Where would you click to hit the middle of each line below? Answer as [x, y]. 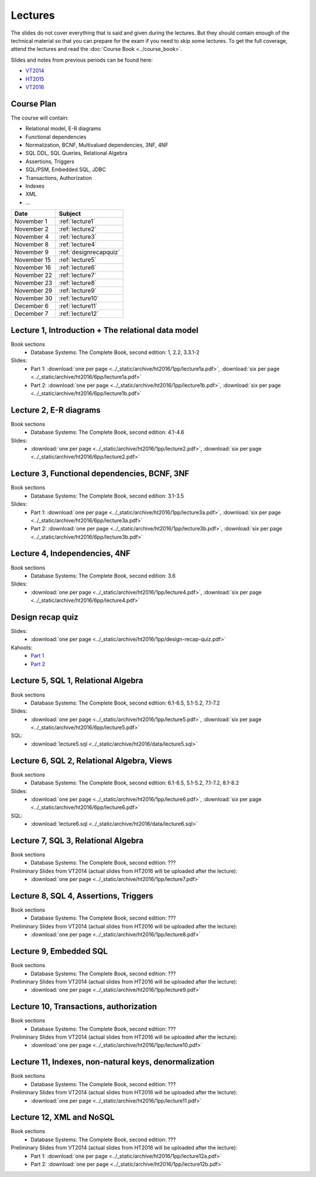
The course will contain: [40, 118]
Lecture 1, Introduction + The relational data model [105, 330]
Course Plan [34, 103]
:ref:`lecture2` [78, 229]
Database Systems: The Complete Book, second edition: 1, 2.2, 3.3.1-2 [115, 352]
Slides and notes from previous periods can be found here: [82, 60]
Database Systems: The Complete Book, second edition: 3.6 [103, 576]
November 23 [33, 283]
